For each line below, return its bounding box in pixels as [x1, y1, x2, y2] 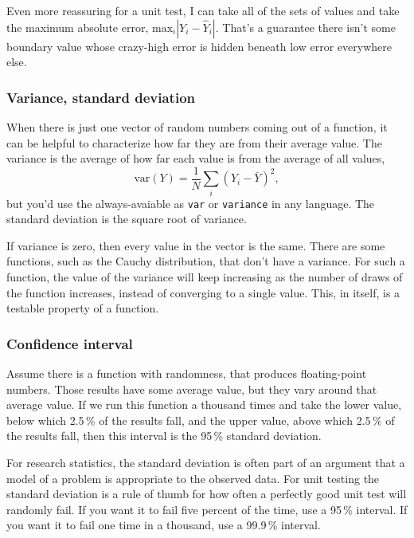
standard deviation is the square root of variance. [6, 210, 247, 227]
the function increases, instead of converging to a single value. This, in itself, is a [6, 284, 400, 300]
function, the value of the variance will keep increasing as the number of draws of [6, 269, 403, 285]
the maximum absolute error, [6, 18, 149, 35]
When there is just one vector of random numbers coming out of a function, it [6, 119, 388, 135]
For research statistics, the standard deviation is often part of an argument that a [6, 454, 405, 470]
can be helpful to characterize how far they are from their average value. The [6, 134, 382, 151]
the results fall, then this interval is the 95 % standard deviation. [6, 427, 322, 444]
